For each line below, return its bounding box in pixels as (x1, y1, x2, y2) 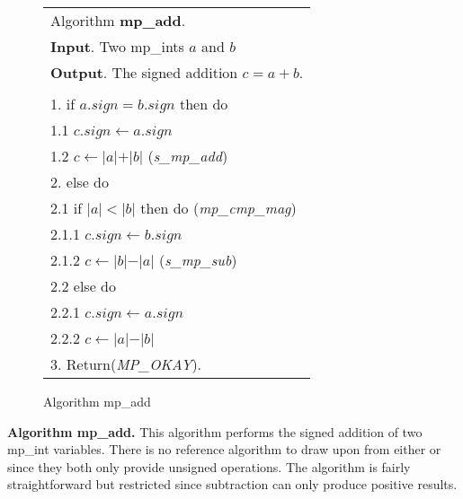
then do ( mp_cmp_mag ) (140, 197, 297, 218)
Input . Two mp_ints (50, 36, 184, 57)
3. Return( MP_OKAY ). (50, 354, 202, 374)
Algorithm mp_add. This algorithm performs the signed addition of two (7, 422, 423, 441)
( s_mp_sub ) (158, 249, 237, 270)
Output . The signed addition (50, 62, 238, 83)
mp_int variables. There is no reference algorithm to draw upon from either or (7, 440, 441, 459)
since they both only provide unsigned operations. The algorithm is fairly (7, 457, 411, 476)
